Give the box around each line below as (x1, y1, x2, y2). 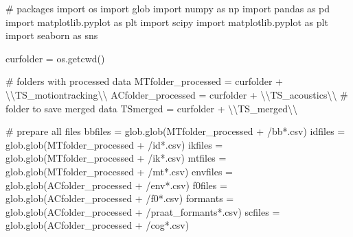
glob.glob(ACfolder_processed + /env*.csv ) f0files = (5, 177, 227, 192)
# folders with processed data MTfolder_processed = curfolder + (5, 74, 283, 88)
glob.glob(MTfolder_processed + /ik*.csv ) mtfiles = (5, 151, 227, 165)
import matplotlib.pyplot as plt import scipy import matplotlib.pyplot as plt (5, 14, 328, 29)
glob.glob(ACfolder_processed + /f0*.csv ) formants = (5, 191, 234, 205)
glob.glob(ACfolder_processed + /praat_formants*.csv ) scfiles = (5, 204, 280, 219)
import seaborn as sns (5, 28, 98, 42)
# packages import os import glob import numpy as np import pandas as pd (5, 1, 330, 15)
